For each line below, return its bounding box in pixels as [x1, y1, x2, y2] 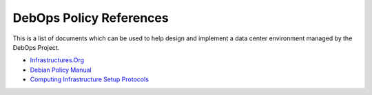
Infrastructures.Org [30, 56, 85, 64]
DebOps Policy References [12, 10, 169, 25]
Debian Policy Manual [30, 66, 92, 74]
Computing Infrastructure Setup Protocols [30, 75, 149, 83]
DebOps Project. [12, 43, 60, 51]
